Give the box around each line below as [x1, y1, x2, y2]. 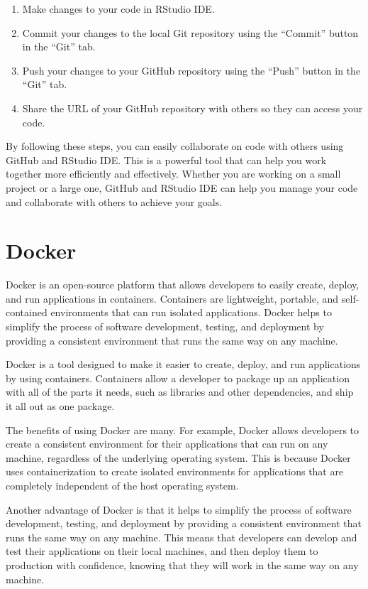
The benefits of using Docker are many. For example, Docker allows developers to [6, 422, 359, 437]
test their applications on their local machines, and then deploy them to [6, 544, 318, 558]
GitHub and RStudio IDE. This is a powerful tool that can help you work [6, 152, 327, 167]
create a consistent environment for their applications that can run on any [6, 436, 328, 451]
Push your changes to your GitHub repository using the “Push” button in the [22, 63, 361, 77]
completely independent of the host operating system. [6, 477, 239, 492]
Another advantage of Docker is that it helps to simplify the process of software [6, 502, 352, 517]
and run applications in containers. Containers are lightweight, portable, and [6, 291, 339, 306]
